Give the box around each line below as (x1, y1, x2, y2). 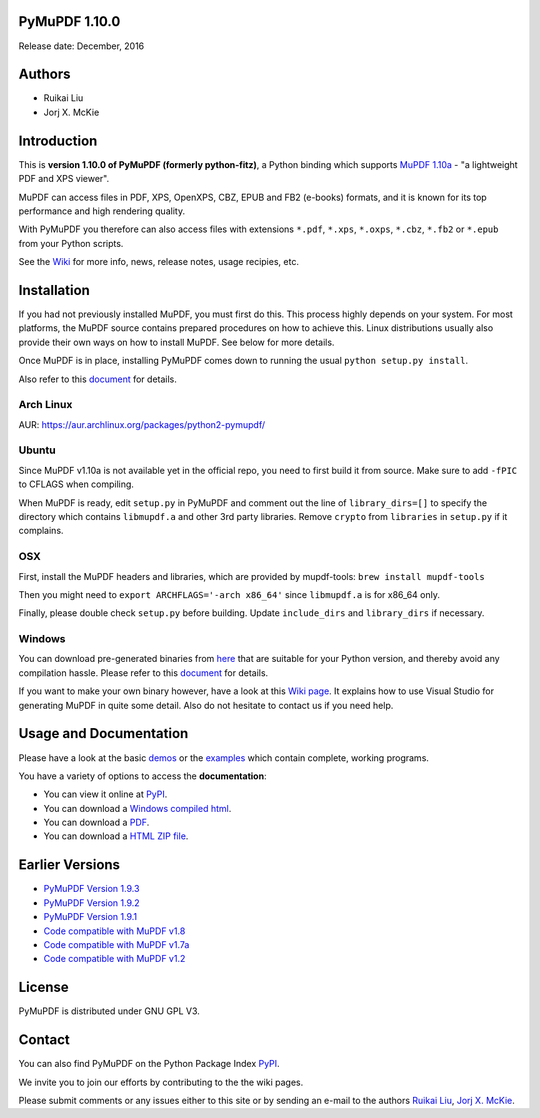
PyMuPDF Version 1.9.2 (43, 896, 140, 909)
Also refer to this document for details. (18, 373, 177, 385)
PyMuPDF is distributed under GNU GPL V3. (18, 1005, 200, 1017)
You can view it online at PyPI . (43, 788, 168, 800)
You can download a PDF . (43, 816, 150, 829)
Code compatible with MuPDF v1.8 (43, 925, 186, 937)
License (18, 979, 69, 996)
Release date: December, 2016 (18, 40, 145, 52)
